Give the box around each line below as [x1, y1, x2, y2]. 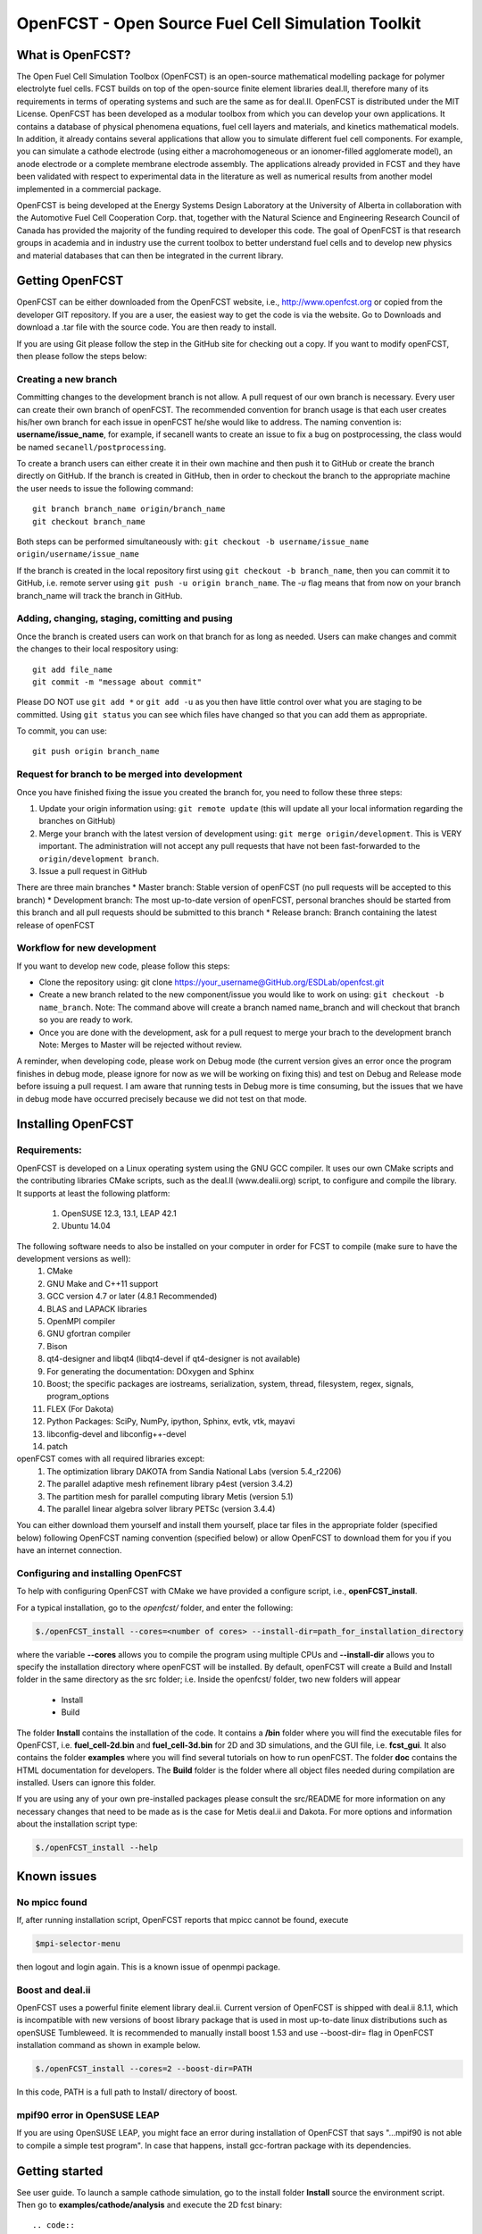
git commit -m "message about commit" [32, 676, 203, 687]
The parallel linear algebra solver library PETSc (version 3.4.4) [46, 1503, 276, 1514]
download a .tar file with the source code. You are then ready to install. [16, 322, 277, 332]
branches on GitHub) [38, 816, 116, 827]
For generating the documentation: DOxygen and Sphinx [46, 1365, 254, 1376]
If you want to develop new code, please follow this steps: [16, 961, 230, 971]
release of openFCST [16, 920, 96, 930]
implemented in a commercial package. [16, 183, 162, 194]
